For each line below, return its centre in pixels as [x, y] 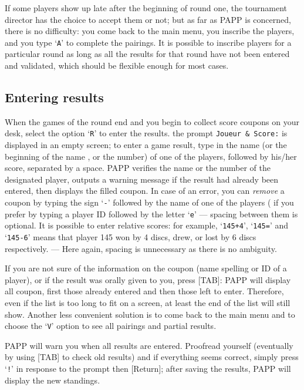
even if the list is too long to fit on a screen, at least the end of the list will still [148, 303]
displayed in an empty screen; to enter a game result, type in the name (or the [146, 145]
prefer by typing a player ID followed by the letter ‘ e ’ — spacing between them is [151, 214]
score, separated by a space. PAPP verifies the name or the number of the [138, 168]
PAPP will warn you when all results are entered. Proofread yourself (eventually [149, 345]
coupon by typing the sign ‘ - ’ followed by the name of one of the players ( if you [149, 202]
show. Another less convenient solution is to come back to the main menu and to [150, 314]
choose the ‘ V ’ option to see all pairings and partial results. [111, 326]
